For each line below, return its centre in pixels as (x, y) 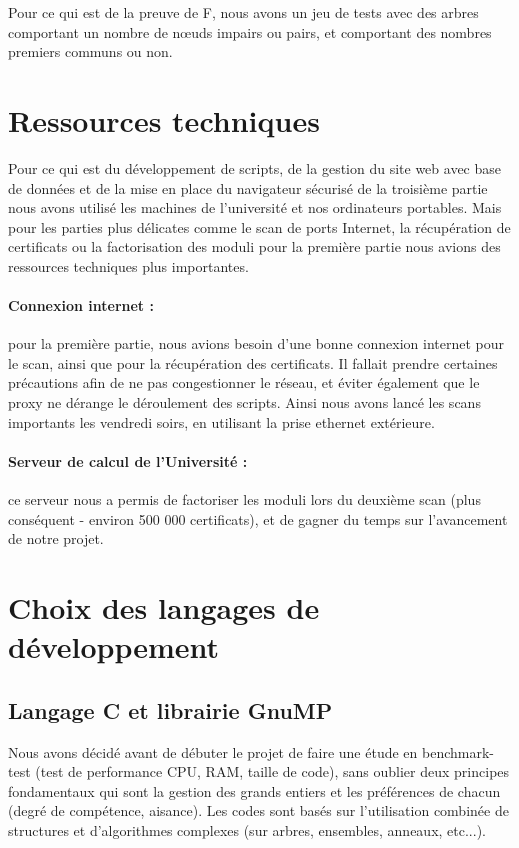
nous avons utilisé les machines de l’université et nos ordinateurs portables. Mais (255, 207)
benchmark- (458, 751)
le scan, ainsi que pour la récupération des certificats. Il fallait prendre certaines (253, 362)
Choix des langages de (164, 607)
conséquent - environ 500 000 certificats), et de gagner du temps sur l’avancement (258, 518)
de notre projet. (56, 538)
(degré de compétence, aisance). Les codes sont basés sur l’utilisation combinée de (258, 810)
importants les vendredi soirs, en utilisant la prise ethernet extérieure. (221, 421)
